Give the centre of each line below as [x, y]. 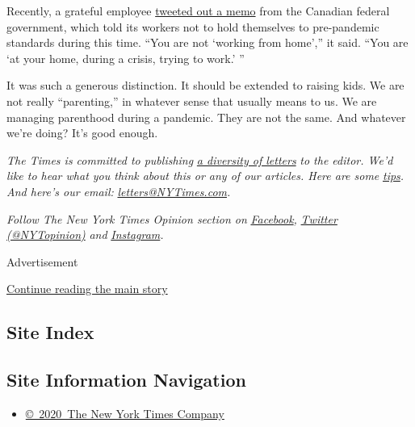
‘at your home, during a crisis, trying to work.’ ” [126, 58]
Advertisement [42, 261]
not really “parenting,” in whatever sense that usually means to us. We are [192, 100]
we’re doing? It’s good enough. [82, 133]
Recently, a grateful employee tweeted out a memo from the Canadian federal [198, 10]
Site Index [50, 332]
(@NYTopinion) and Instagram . [85, 234]
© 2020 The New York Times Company [125, 413]
